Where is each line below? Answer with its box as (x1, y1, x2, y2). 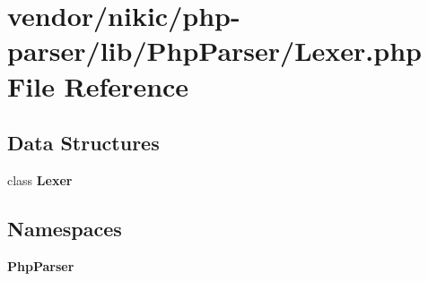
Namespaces (7, 214, 122, 242)
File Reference (7, 67, 189, 104)
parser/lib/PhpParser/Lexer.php (7, 32, 422, 69)
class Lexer (7, 170, 73, 189)
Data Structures (7, 129, 160, 157)
